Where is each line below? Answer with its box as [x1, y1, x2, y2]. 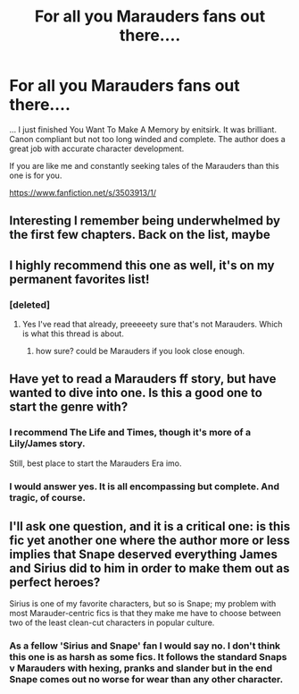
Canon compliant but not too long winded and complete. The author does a [9, 133, 286, 144]
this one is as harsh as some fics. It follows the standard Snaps [9, 651, 287, 664]
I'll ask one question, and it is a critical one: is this [9, 519, 291, 534]
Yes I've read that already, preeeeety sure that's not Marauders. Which [21, 319, 283, 330]
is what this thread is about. [21, 328, 125, 339]
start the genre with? [9, 400, 129, 415]
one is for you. [9, 170, 62, 181]
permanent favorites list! [9, 271, 150, 287]
